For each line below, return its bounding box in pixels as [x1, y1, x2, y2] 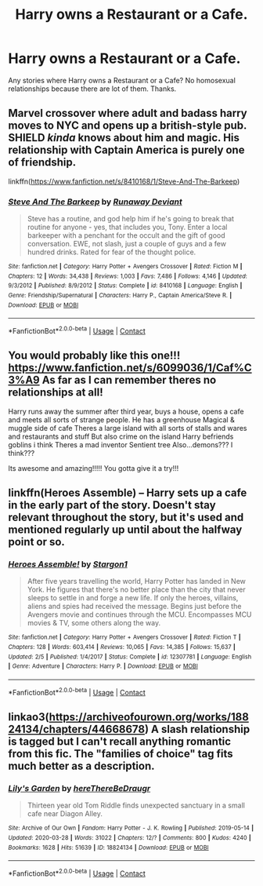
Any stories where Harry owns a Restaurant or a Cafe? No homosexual [8, 75, 236, 85]
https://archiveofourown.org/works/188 [49, 710, 249, 724]
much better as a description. [8, 760, 155, 773]
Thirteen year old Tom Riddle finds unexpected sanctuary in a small [27, 800, 245, 810]
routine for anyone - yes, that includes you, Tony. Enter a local [27, 222, 228, 232]
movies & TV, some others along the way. [27, 618, 161, 628]
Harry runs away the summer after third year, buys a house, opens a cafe [8, 407, 244, 416]
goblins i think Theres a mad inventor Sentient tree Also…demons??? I [8, 439, 233, 449]
